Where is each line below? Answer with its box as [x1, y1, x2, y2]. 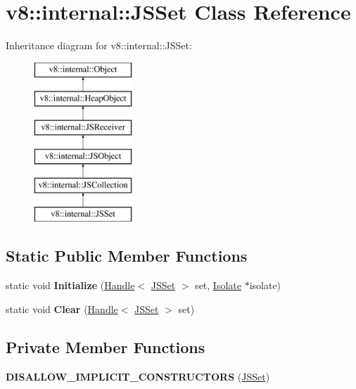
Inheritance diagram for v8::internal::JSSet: [6, 38, 192, 53]
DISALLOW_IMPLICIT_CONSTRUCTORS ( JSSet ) [6, 369, 270, 383]
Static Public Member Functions [6, 245, 248, 267]
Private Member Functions [6, 336, 205, 357]
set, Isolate [195, 278, 241, 293]
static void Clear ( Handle [6, 301, 118, 316]
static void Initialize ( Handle [6, 278, 135, 293]
